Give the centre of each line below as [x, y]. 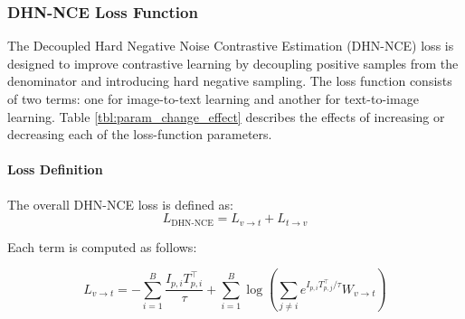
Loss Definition [55, 169]
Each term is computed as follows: [102, 246]
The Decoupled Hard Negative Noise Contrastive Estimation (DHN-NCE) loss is [231, 46]
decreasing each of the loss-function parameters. [140, 134]
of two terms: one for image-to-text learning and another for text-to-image [213, 99]
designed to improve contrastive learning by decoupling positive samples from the [233, 63]
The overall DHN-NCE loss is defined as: [120, 204]
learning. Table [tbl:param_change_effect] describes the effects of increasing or [226, 116]
